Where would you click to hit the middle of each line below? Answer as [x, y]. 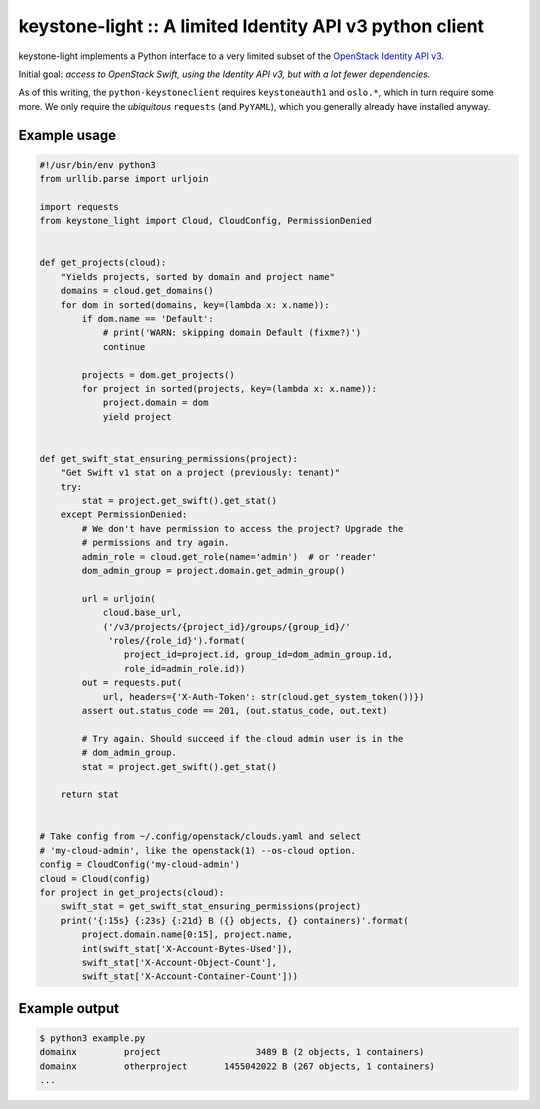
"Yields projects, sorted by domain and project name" [197, 276]
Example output [69, 1008]
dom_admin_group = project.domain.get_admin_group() [213, 571]
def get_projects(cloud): [103, 263]
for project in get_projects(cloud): [132, 893]
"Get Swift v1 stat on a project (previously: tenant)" [200, 473]
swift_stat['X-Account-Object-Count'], [179, 962]
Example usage [67, 135]
